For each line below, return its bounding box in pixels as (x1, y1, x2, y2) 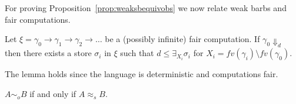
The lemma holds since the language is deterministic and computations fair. (5, 68, 278, 80)
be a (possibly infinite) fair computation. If (105, 33, 260, 45)
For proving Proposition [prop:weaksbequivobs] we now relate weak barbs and (5, 2, 287, 13)
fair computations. (5, 13, 71, 25)
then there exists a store (5, 47, 92, 59)
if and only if (29, 88, 77, 100)
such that (120, 47, 154, 59)
